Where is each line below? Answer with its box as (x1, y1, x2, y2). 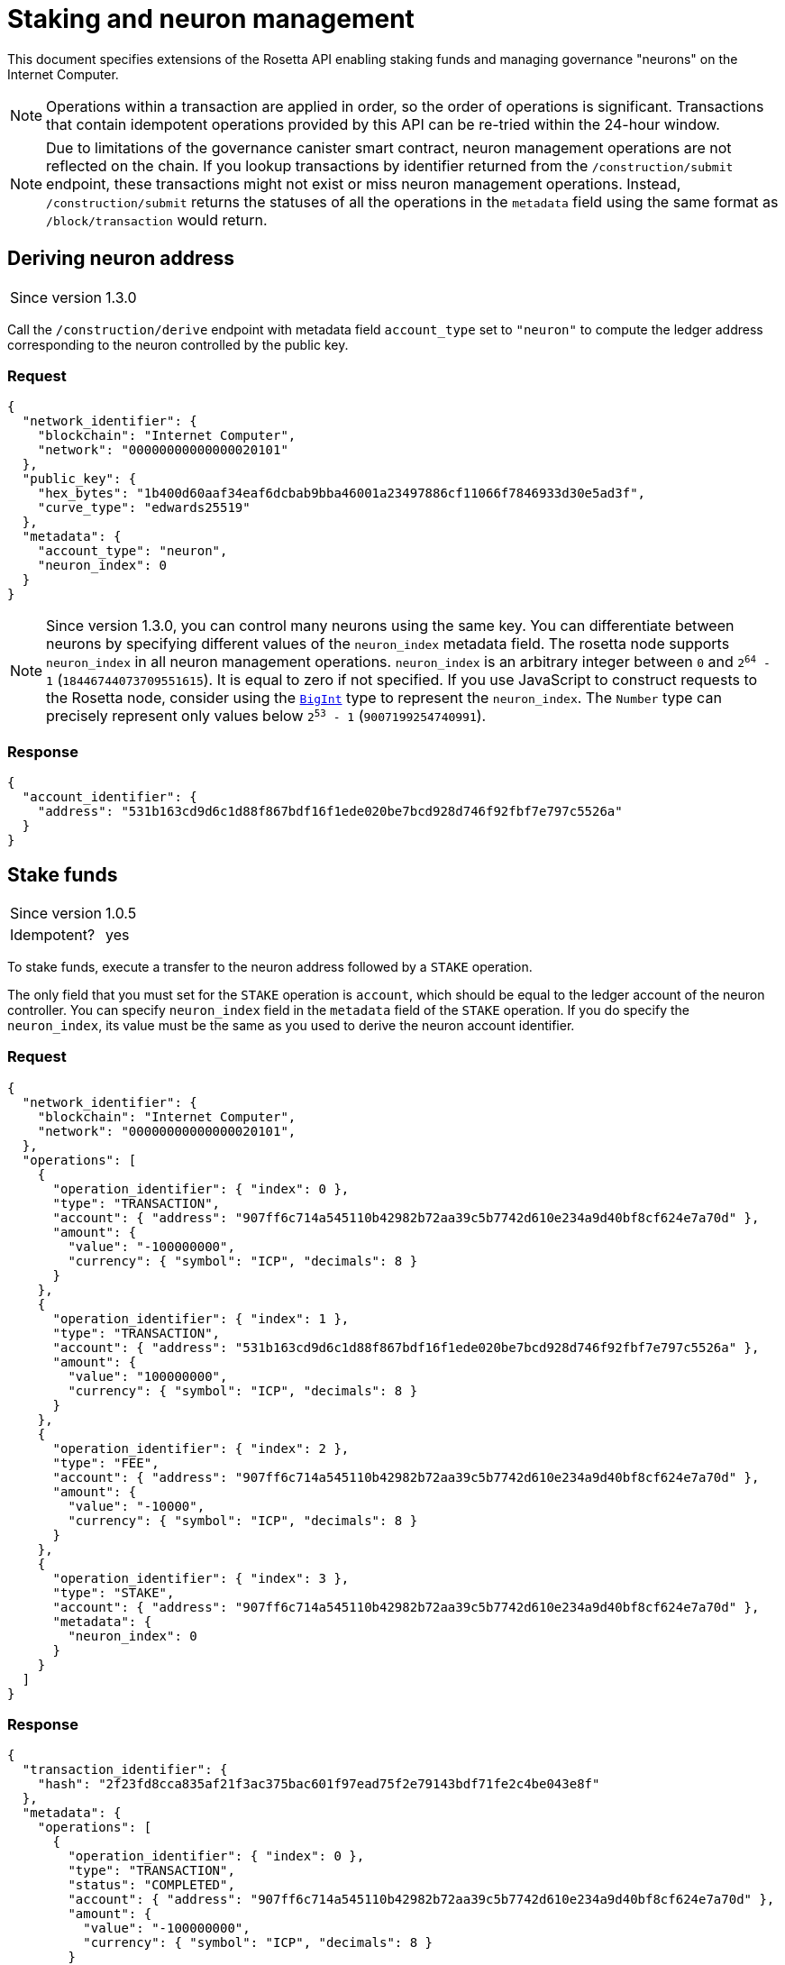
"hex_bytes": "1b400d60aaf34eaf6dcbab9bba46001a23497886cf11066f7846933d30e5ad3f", (37, 486, 646, 501)
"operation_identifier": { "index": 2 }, (52, 1440, 350, 1456)
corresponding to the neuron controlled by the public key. (7, 336, 349, 352)
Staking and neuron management (7, 4, 415, 34)
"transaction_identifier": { (22, 1762, 228, 1778)
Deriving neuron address (7, 247, 234, 270)
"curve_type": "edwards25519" (37, 500, 251, 516)
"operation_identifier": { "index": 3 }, (52, 1570, 350, 1586)
